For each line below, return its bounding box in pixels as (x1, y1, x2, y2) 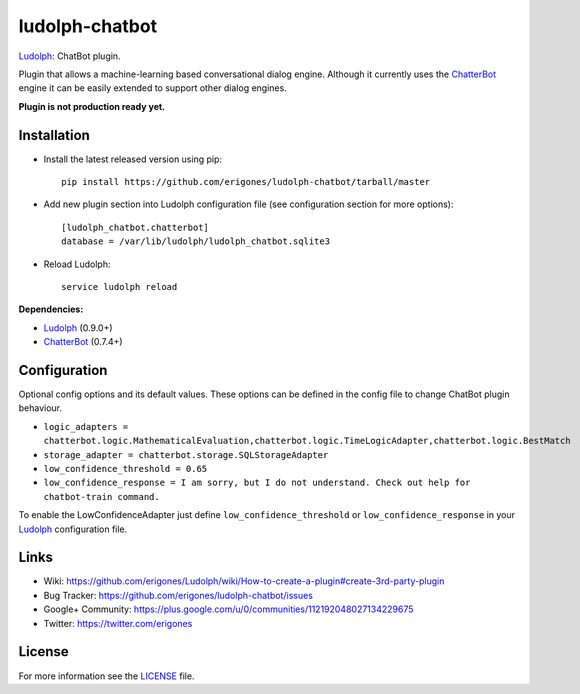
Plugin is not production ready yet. (18, 100, 166, 112)
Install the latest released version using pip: (43, 153, 223, 165)
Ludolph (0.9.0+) (43, 321, 114, 334)
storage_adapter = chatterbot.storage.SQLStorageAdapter (43, 449, 329, 460)
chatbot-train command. (43, 491, 160, 502)
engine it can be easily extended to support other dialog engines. (18, 82, 287, 94)
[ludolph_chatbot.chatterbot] (61, 221, 210, 233)
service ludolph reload (61, 281, 178, 292)
